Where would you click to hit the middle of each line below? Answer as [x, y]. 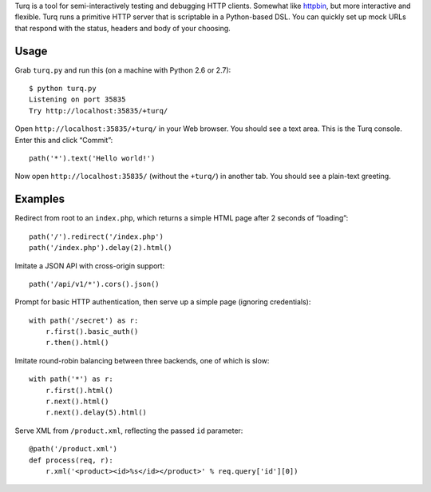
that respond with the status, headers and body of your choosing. [123, 28]
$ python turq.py [63, 89]
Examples [40, 199]
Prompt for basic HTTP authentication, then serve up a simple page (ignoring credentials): [163, 302]
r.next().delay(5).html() [96, 413]
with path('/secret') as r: [84, 320]
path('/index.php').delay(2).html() [101, 248]
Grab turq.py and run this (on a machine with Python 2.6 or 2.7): [123, 70]
